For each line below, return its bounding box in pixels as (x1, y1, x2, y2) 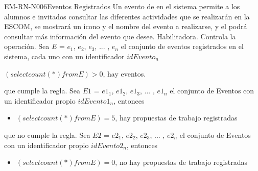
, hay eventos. (103, 68, 146, 79)
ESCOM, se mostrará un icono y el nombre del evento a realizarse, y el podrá (4, 21, 247, 32)
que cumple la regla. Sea (4, 85, 80, 96)
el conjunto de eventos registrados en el (121, 41, 244, 52)
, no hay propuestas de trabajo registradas (115, 157, 248, 167)
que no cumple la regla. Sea (4, 129, 90, 140)
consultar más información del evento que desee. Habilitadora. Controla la (4, 31, 236, 41)
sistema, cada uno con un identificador (4, 51, 125, 61)
